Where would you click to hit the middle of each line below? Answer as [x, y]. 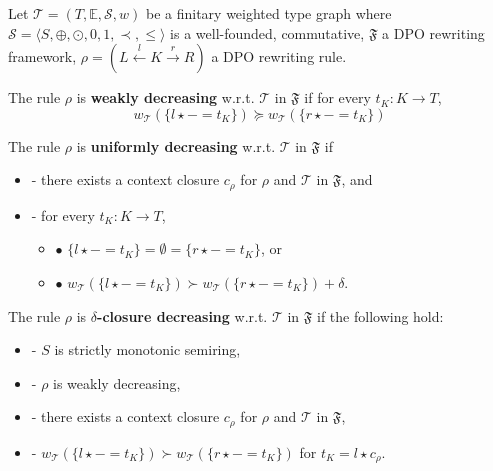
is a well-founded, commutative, [267, 32]
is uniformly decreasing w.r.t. [176, 145]
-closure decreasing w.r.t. [182, 315]
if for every [337, 97]
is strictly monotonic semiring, [147, 349]
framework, [42, 56]
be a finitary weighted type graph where [268, 13]
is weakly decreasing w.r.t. [165, 97]
